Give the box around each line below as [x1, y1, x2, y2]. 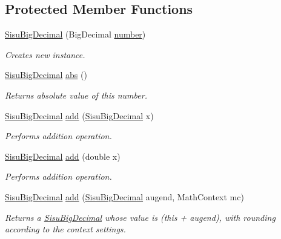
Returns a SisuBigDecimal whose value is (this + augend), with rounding [5, 211, 276, 223]
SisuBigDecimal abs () [5, 68, 87, 81]
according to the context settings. [5, 223, 126, 235]
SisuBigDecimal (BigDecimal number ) [5, 28, 146, 41]
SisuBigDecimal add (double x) [5, 149, 121, 162]
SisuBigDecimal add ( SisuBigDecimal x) [5, 109, 154, 122]
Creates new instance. [5, 48, 85, 61]
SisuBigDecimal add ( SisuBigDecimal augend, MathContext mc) [5, 190, 244, 203]
